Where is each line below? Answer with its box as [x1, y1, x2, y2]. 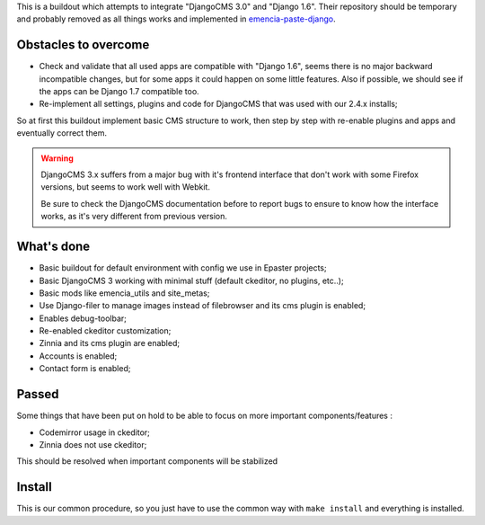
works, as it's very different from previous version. [40, 211, 228, 222]
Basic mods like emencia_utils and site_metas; [39, 288, 210, 298]
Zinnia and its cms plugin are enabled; [39, 338, 180, 349]
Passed [16, 387, 59, 402]
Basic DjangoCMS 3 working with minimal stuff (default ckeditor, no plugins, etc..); [39, 275, 345, 286]
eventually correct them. [16, 128, 108, 138]
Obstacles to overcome [16, 37, 150, 53]
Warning [40, 153, 74, 164]
